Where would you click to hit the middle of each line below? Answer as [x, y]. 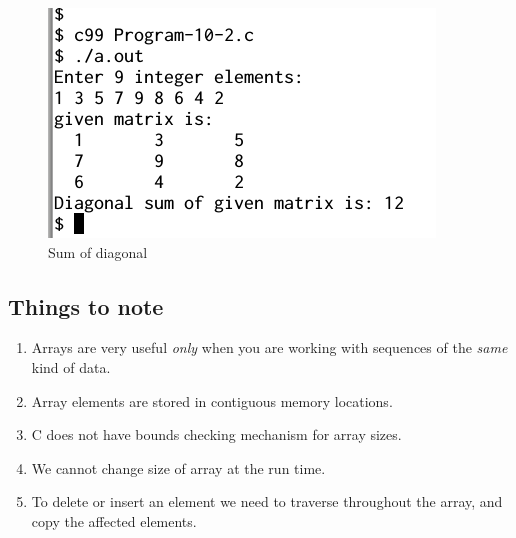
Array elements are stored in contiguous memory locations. [212, 400]
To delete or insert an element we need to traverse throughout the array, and [267, 501]
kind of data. [71, 366]
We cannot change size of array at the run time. [178, 467]
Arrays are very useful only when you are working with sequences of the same [269, 347]
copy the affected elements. [114, 520]
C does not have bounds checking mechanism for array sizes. [216, 434]
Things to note [86, 305]
